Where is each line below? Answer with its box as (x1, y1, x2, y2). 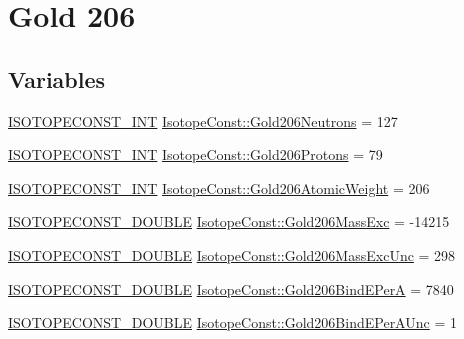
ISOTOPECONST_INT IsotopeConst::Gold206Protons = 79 (8, 144, 383, 165)
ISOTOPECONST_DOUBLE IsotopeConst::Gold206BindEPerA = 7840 (8, 278, 454, 299)
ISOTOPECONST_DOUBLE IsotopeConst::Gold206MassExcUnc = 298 (8, 244, 456, 265)
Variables (8, 63, 106, 94)
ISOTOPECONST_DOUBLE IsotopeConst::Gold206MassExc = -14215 (8, 211, 450, 232)
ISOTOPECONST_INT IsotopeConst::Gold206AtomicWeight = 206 (8, 177, 430, 198)
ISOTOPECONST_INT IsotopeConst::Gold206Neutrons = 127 (8, 110, 398, 131)
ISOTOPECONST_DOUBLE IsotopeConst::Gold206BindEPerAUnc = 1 (8, 312, 457, 333)
